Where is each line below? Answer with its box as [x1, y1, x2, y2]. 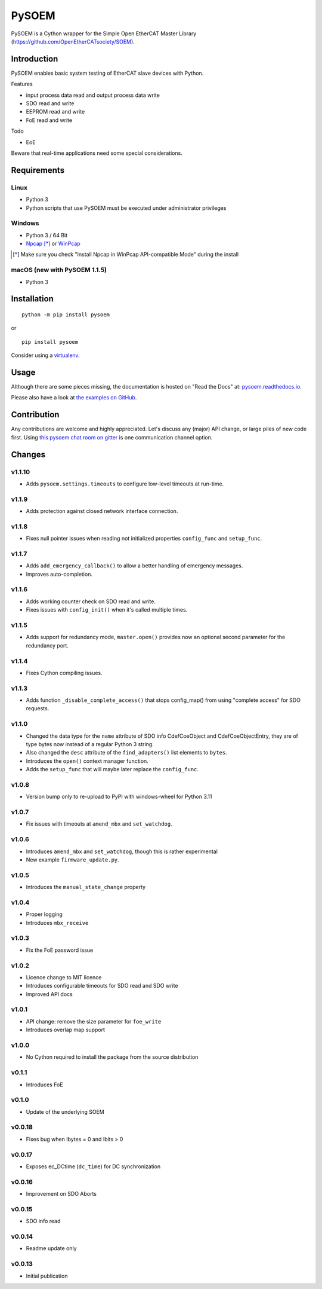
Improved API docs [26, 990, 73, 998]
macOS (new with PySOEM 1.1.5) [11, 266, 107, 274]
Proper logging [26, 911, 63, 918]
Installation [11, 294, 54, 304]
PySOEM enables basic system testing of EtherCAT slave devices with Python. [11, 69, 204, 77]
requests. [26, 705, 49, 712]
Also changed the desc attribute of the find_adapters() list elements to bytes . [26, 749, 227, 756]
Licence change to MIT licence [26, 973, 102, 981]
